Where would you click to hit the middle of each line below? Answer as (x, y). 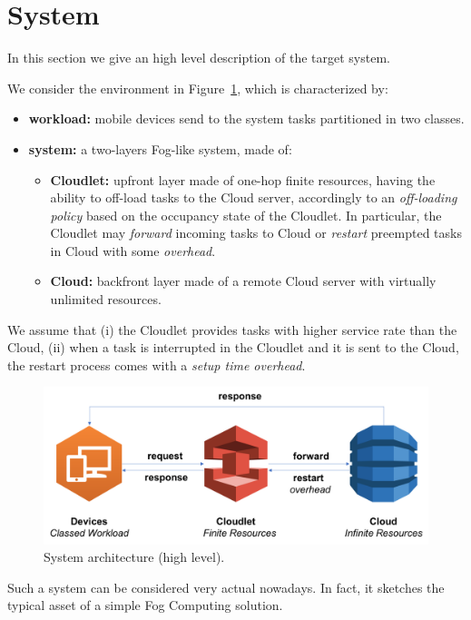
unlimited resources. (106, 299)
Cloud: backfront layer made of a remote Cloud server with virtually (243, 281)
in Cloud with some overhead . (133, 250)
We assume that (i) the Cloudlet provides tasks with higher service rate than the (232, 329)
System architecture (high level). (134, 557)
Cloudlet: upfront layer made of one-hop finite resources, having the (243, 179)
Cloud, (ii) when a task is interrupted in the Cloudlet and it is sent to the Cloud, (233, 347)
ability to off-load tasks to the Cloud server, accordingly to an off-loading (254, 197)
